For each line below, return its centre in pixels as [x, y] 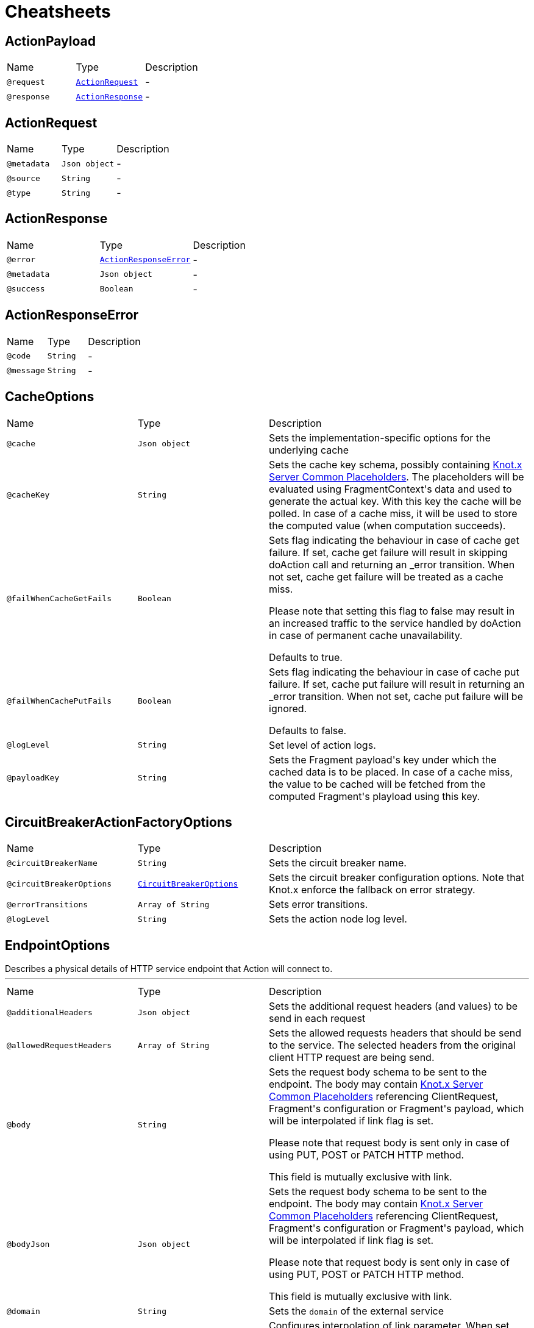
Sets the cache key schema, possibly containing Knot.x [396, 464]
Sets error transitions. [319, 905]
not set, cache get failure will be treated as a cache [386, 577]
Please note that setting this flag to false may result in [392, 611]
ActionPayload [50, 41]
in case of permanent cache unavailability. [366, 635]
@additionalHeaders [50, 1012]
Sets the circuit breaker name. [338, 863]
